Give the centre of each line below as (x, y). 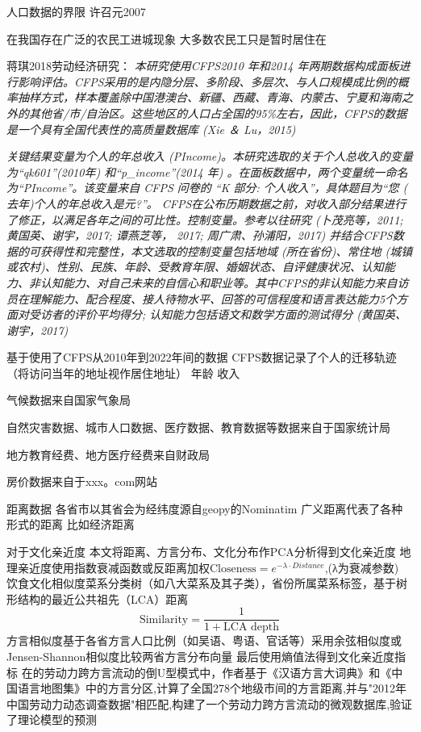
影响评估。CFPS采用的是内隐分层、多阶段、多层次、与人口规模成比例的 (207, 81)
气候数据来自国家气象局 (69, 400)
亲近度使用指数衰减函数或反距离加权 (113, 567)
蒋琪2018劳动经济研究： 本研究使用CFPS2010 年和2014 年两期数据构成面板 (203, 66)
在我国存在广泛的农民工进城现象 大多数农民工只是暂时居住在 (167, 38)
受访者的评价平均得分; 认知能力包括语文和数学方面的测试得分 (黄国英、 (218, 314)
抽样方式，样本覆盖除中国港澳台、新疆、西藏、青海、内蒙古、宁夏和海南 (209, 97)
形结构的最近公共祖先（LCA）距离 (98, 598)
